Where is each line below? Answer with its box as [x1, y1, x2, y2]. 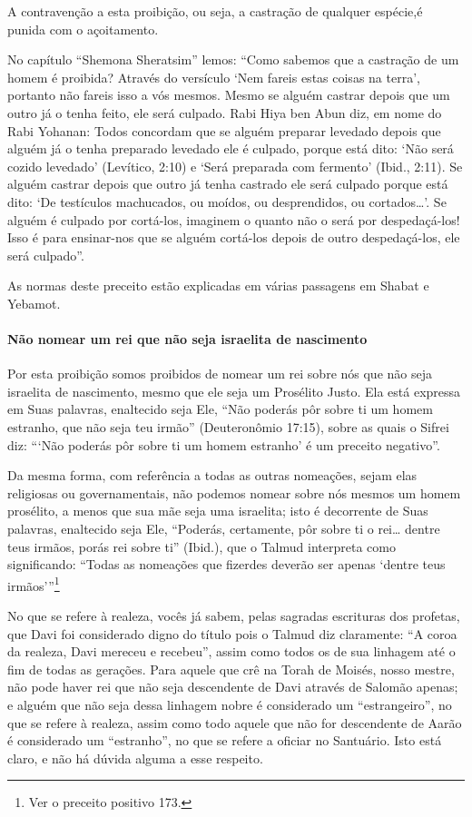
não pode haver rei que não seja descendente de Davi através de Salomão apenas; [7, 677, 458, 696]
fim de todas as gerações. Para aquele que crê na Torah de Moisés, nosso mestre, [7, 659, 455, 678]
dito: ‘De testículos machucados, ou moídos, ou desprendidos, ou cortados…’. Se [7, 192, 447, 211]
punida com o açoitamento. [7, 19, 159, 38]
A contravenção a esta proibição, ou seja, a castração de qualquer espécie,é [7, 2, 423, 20]
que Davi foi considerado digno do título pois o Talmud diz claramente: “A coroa [7, 624, 457, 643]
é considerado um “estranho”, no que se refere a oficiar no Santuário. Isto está [7, 731, 442, 750]
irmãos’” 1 [7, 573, 60, 595]
